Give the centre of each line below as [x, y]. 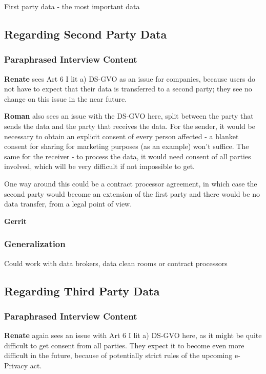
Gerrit [16, 221]
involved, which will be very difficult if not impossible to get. [99, 166]
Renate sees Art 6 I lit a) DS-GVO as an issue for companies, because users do [130, 78]
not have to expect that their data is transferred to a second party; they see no [128, 89]
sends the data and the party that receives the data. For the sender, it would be [130, 126]
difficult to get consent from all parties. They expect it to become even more [124, 345]
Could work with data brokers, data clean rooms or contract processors [116, 263]
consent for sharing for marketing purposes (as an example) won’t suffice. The [127, 146]
